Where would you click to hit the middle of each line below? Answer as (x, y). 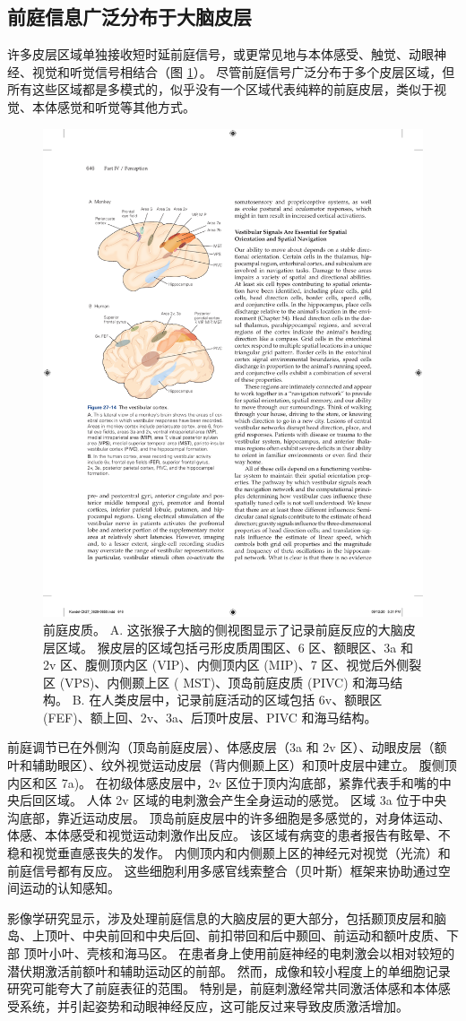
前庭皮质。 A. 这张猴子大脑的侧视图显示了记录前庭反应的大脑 (223, 629)
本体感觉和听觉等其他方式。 (113, 106)
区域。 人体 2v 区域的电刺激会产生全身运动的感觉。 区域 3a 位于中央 (246, 800)
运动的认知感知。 (69, 888)
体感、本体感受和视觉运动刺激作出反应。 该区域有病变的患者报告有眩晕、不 (229, 835)
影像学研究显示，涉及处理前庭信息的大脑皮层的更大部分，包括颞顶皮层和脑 (227, 917)
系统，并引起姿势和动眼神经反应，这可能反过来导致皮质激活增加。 (214, 1005)
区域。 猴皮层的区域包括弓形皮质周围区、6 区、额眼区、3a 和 (234, 647)
